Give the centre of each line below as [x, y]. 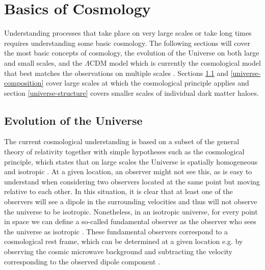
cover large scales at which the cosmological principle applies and [148, 83]
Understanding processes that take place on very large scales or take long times [128, 33]
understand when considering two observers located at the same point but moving [132, 181]
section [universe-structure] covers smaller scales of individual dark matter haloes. [131, 92]
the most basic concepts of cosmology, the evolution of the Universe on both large [132, 53]
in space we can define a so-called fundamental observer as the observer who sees [130, 221]
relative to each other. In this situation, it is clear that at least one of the [118, 191]
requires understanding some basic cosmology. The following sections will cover [127, 43]
